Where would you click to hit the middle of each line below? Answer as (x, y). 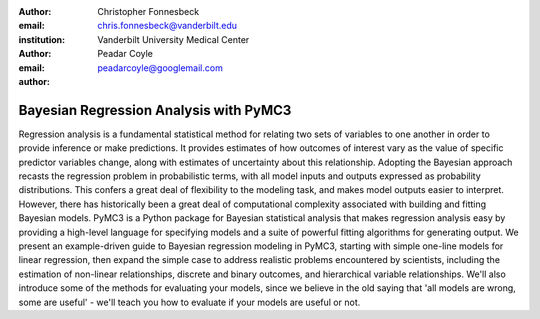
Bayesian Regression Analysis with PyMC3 (155, 110)
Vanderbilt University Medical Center (173, 39)
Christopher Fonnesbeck (148, 11)
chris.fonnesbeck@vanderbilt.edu (167, 26)
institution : (42, 39)
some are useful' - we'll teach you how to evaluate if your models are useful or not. (189, 302)
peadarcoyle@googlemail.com (160, 67)
